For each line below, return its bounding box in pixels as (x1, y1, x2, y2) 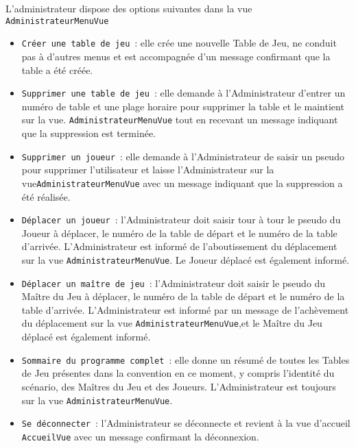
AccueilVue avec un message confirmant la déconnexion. (21, 429, 259, 443)
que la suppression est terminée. (21, 126, 156, 140)
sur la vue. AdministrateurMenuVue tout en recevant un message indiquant (21, 112, 338, 127)
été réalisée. (21, 189, 71, 203)
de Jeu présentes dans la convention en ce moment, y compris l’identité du (21, 366, 335, 380)
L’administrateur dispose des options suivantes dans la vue (5, 1, 252, 15)
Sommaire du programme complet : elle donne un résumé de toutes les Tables (21, 352, 350, 366)
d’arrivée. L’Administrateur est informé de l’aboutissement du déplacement (21, 239, 337, 253)
